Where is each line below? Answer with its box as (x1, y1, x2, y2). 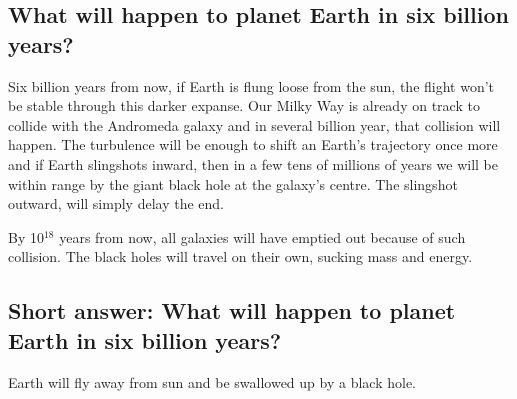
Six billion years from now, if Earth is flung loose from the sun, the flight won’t (8, 75, 495, 96)
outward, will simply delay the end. (8, 193, 224, 214)
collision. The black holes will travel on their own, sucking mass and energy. (8, 246, 473, 267)
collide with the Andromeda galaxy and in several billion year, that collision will (8, 114, 501, 135)
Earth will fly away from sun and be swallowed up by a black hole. (8, 371, 416, 392)
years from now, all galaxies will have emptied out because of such (59, 226, 466, 247)
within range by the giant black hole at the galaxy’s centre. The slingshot (8, 173, 458, 194)
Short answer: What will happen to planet (8, 295, 456, 326)
